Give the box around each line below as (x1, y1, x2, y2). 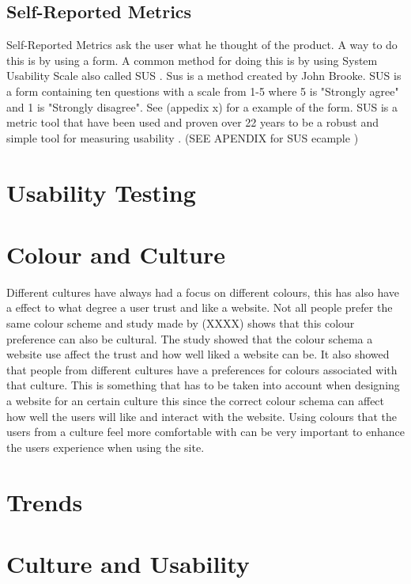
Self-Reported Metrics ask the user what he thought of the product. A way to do (6, 36, 398, 53)
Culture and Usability (6, 547, 250, 579)
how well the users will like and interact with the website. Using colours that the (6, 408, 397, 424)
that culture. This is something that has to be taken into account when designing (6, 377, 400, 393)
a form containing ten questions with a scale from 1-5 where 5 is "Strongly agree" (6, 82, 399, 99)
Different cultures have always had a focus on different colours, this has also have (6, 283, 400, 300)
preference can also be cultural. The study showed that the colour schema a (6, 330, 373, 347)
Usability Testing (6, 176, 196, 208)
